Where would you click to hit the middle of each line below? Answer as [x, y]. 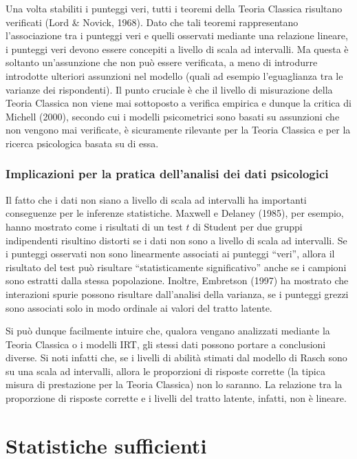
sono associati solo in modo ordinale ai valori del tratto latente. [139, 307]
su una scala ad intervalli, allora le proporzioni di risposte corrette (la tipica [165, 371]
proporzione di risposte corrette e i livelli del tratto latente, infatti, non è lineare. [176, 398]
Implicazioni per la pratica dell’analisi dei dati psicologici [167, 174]
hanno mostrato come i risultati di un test [94, 226]
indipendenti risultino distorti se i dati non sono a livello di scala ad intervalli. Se [176, 240]
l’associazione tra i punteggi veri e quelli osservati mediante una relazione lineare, [177, 35]
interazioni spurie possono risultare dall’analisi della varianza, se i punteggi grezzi [177, 293]
